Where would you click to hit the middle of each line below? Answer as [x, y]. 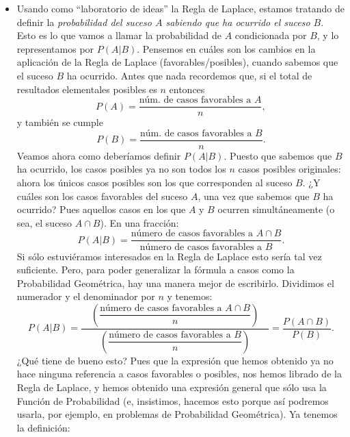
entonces [187, 89]
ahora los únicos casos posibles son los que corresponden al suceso [154, 183]
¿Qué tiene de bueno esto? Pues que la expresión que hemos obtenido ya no [175, 360]
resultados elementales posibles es [87, 89]
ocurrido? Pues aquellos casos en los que [101, 209]
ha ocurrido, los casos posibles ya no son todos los [121, 169]
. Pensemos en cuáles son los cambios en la [226, 48]
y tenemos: [190, 296]
